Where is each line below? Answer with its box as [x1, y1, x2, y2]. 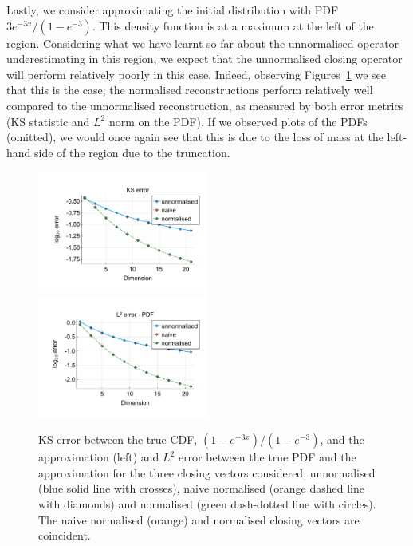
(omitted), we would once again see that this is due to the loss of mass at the [6, 129, 383, 145]
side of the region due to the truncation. [34, 144, 230, 160]
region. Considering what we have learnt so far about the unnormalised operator [6, 34, 399, 51]
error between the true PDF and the [178, 449, 356, 465]
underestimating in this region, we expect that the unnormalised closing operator [6, 50, 403, 67]
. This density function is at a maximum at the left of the [92, 17, 374, 34]
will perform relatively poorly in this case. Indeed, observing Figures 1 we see [6, 65, 387, 82]
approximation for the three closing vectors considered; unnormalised [38, 464, 376, 481]
